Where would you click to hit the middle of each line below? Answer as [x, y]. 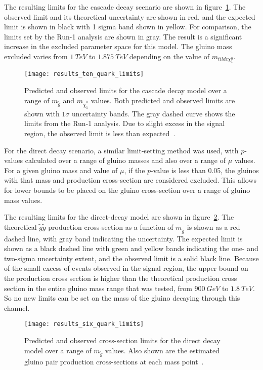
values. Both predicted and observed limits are [163, 100]
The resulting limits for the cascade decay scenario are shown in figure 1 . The [125, 7]
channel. [17, 307]
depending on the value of [169, 56]
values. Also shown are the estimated [162, 350]
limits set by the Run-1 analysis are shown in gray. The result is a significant [123, 36]
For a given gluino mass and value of [61, 170]
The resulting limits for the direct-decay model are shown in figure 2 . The [119, 217]
